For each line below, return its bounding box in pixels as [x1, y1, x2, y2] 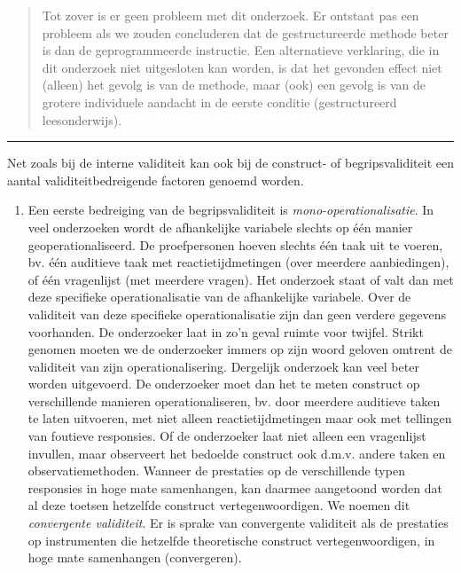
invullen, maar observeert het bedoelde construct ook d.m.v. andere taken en [27, 443, 446, 462]
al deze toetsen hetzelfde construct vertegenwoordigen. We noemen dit [27, 496, 410, 514]
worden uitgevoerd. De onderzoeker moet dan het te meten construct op [27, 374, 420, 393]
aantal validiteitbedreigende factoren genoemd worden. [7, 170, 304, 189]
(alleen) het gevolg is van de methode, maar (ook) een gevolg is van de [42, 75, 426, 94]
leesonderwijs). [42, 110, 122, 129]
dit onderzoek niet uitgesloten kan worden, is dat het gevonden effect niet [42, 58, 442, 76]
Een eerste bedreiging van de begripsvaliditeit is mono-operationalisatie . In [27, 200, 434, 219]
